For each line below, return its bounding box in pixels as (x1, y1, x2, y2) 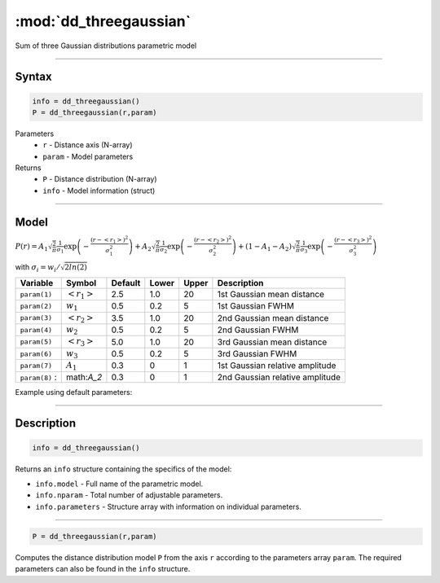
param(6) (20, 349, 53, 358)
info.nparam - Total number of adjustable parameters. (35, 490, 223, 500)
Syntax (15, 70, 52, 84)
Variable (20, 277, 54, 288)
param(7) (20, 361, 53, 370)
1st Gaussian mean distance (217, 289, 325, 300)
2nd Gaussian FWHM (217, 324, 299, 335)
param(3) (20, 313, 53, 322)
